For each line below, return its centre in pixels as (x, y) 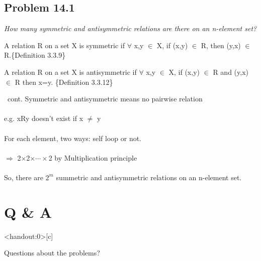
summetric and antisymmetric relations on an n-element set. (149, 177)
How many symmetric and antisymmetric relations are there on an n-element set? (130, 28)
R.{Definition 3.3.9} (35, 55)
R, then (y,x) (221, 45)
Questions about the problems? (52, 253)
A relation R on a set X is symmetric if (65, 45)
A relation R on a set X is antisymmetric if (70, 72)
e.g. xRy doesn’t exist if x (44, 118)
